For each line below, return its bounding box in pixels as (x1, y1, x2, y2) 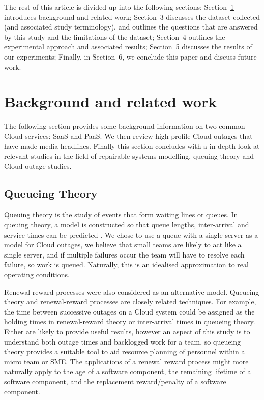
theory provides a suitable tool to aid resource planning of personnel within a (4, 346, 245, 357)
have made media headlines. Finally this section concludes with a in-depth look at (4, 140, 260, 151)
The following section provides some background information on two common (4, 121, 245, 131)
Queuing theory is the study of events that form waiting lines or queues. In (4, 209, 238, 220)
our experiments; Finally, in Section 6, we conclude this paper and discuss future (4, 51, 257, 62)
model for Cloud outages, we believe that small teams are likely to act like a (4, 239, 242, 250)
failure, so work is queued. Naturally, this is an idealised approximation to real (4, 259, 249, 270)
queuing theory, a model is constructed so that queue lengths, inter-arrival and (4, 219, 249, 230)
